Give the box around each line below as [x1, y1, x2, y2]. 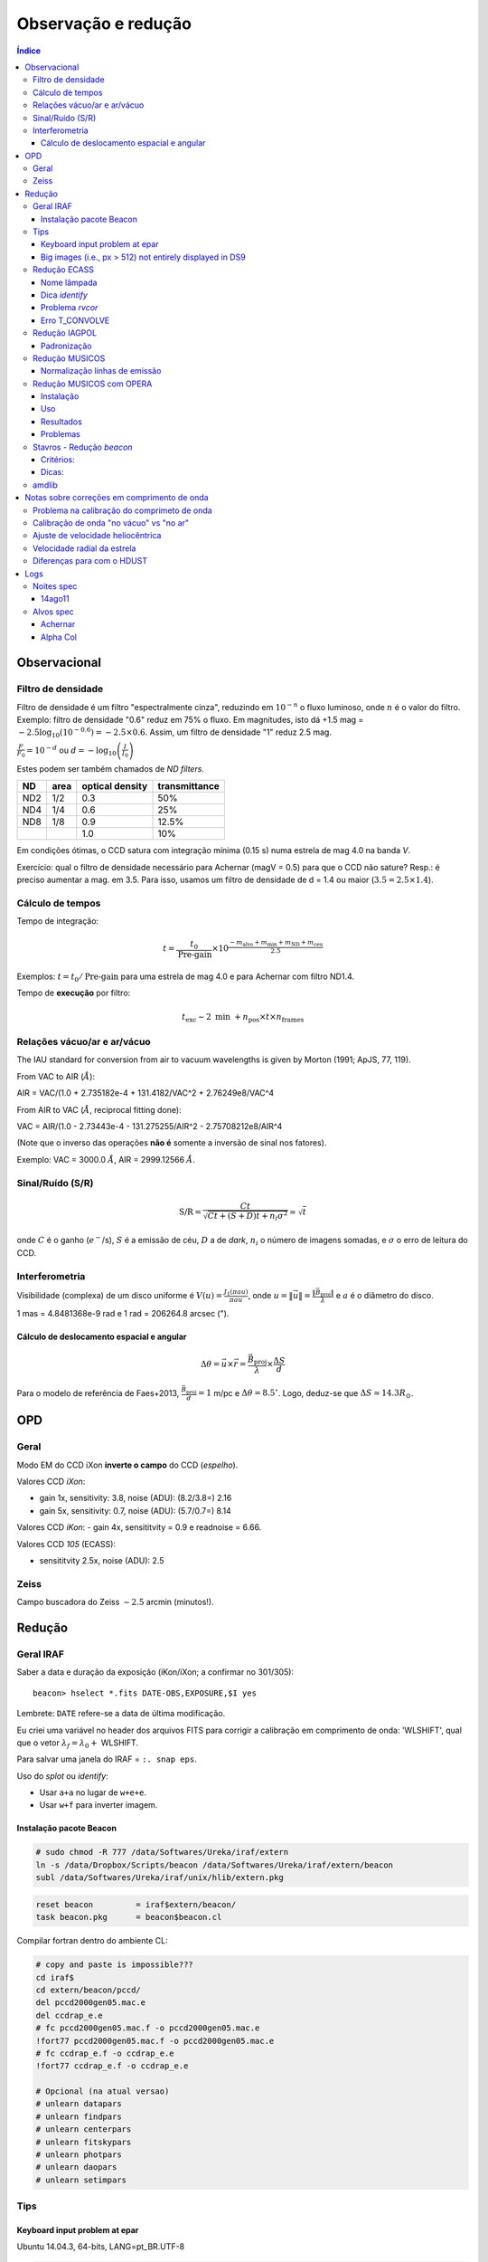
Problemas [41, 429, 81, 440]
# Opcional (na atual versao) [35, 2086, 170, 2096]
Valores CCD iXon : [16, 1476, 86, 1487]
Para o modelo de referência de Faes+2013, [16, 1387, 180, 1398]
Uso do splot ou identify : [16, 1770, 108, 1782]
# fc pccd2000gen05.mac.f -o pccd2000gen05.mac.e [35, 2023, 260, 2033]
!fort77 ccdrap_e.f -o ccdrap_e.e [35, 2061, 189, 2071]
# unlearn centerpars [35, 2124, 132, 2134]
